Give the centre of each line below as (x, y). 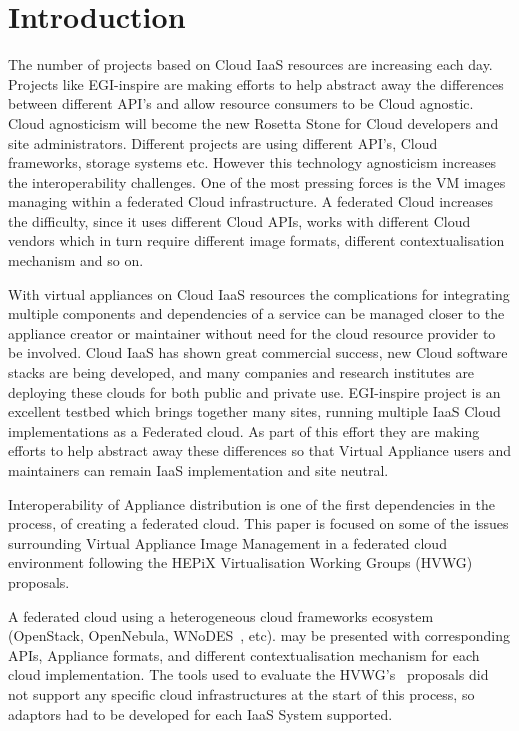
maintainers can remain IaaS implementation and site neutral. (198, 470)
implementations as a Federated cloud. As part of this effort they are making (244, 430)
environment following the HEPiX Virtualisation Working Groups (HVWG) (240, 562)
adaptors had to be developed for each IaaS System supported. (200, 713)
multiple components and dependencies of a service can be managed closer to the (256, 313)
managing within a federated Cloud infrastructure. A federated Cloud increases (251, 201)
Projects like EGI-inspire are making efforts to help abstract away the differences (256, 83)
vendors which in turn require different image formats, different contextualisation (256, 240)
